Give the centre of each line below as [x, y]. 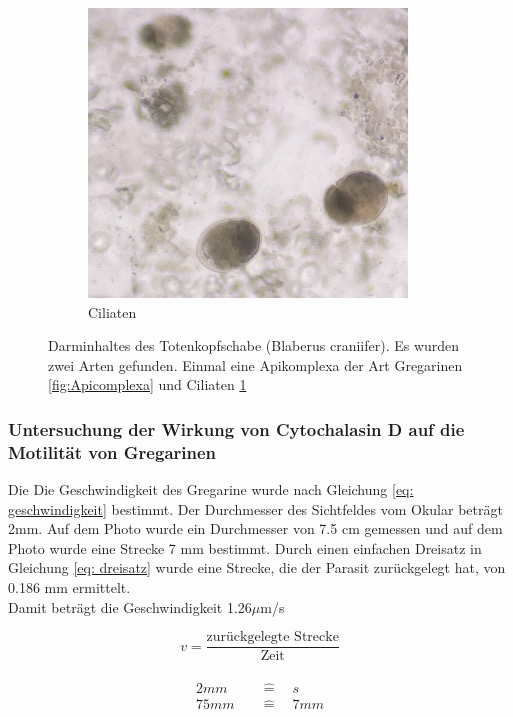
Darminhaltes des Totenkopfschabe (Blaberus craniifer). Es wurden [254, 345]
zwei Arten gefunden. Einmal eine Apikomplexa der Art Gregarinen [255, 364]
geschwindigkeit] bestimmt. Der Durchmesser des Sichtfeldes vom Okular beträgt [255, 508]
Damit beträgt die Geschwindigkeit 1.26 [130, 606]
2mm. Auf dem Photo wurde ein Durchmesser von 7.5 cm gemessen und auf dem [255, 528]
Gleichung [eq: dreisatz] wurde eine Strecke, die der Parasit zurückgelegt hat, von [257, 567]
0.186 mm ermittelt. [69, 587]
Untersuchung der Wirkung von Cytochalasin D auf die [236, 428]
